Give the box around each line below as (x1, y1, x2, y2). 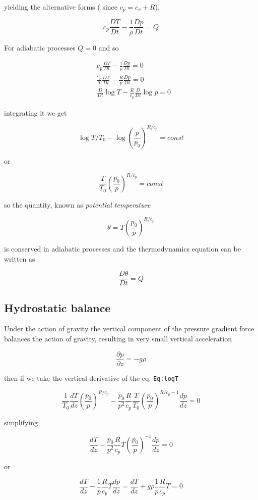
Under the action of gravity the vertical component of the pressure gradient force (4, 323, 254, 334)
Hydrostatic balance (4, 299, 111, 315)
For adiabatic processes (4, 42, 76, 53)
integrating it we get (4, 107, 67, 118)
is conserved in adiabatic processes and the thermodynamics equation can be (4, 243, 241, 254)
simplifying (4, 417, 38, 427)
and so (98, 42, 119, 53)
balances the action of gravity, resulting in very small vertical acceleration (4, 333, 232, 343)
